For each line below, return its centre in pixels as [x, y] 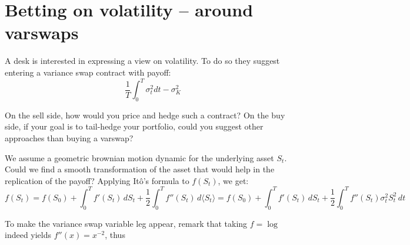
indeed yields [28, 235]
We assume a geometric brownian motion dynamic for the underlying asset [139, 157]
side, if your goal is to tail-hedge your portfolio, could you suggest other [134, 126]
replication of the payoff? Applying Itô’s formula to [97, 180]
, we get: [233, 180]
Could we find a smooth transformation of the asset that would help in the [140, 169]
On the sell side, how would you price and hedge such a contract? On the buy [145, 115]
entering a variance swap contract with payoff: [88, 72]
